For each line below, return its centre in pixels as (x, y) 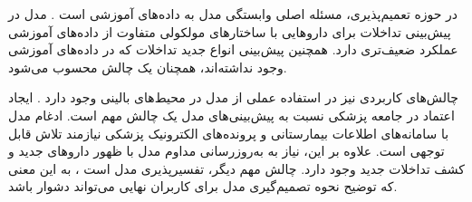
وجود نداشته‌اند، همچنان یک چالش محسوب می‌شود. (148, 67)
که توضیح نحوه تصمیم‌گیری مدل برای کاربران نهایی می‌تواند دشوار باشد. (203, 186)
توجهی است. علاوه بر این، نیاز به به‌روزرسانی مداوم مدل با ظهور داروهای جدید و (226, 151)
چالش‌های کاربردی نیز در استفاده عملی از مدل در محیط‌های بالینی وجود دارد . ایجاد (233, 97)
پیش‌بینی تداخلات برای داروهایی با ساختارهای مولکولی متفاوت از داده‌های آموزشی (230, 31)
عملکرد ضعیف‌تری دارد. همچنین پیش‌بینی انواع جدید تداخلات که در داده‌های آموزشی (233, 49)
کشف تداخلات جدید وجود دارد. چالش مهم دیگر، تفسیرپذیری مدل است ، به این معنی (236, 168)
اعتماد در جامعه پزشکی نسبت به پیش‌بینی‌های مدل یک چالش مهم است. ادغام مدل (231, 115)
